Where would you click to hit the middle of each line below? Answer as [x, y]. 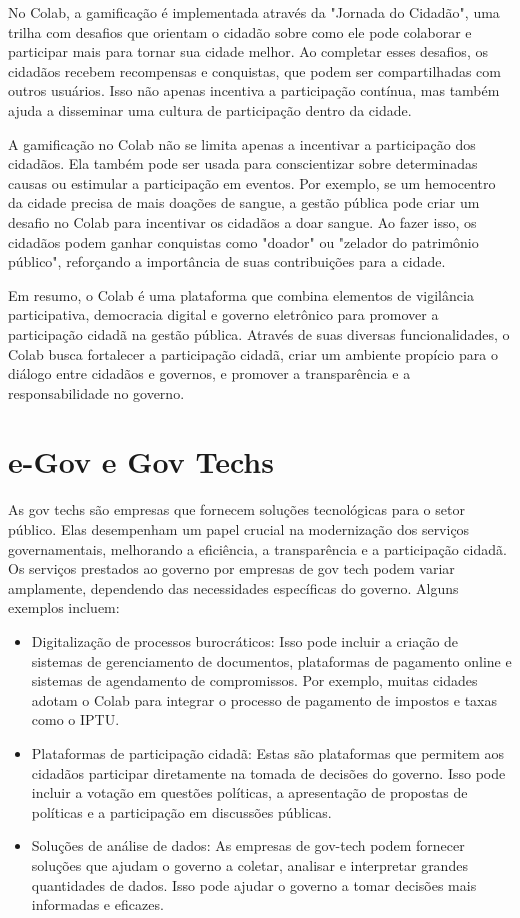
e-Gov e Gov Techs [141, 461]
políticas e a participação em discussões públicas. [181, 811]
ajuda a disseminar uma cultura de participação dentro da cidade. [210, 109]
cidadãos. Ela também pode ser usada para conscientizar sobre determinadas [243, 163]
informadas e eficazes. [97, 904]
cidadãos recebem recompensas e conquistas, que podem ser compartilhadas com [254, 70]
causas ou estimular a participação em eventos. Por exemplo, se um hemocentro [252, 182]
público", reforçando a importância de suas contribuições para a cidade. [227, 261]
